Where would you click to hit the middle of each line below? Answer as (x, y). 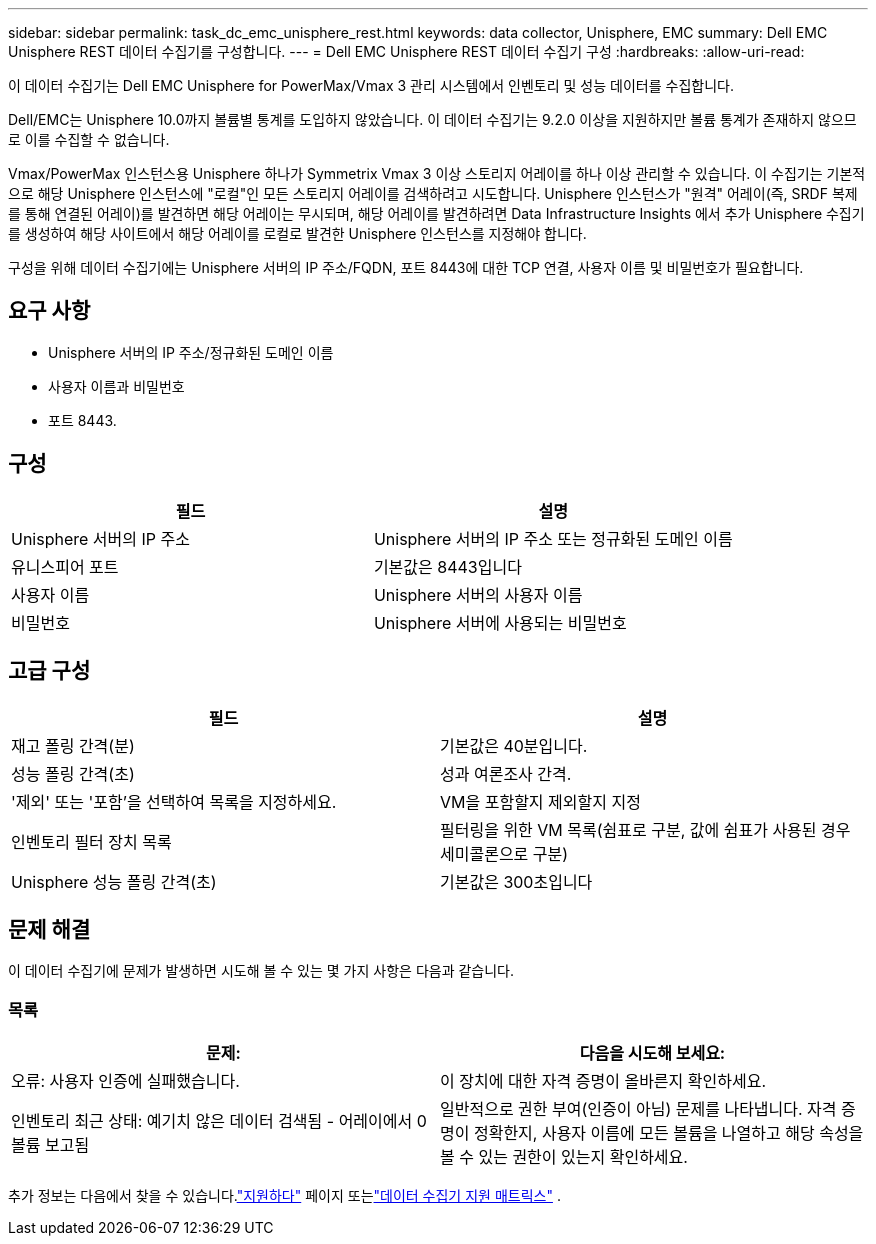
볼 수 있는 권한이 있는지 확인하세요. (564, 1157)
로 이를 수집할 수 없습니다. (89, 139)
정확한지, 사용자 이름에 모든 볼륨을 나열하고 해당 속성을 (668, 1133)
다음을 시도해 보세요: (652, 1053)
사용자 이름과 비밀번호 (116, 386)
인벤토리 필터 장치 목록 (91, 841)
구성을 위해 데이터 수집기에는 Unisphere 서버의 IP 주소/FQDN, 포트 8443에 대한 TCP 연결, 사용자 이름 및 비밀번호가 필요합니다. (406, 267)
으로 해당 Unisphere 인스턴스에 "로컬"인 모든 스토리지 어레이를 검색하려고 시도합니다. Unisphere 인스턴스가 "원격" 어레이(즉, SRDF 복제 (433, 193)
